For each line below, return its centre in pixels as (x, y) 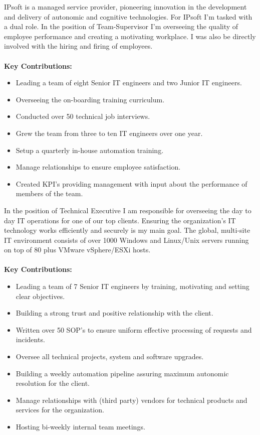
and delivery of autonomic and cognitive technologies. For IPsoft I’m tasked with (128, 16)
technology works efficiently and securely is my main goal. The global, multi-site (127, 230)
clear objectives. (40, 296)
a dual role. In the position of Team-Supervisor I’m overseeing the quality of (121, 26)
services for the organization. (60, 410)
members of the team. (49, 193)
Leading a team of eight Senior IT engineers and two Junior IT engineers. (129, 83)
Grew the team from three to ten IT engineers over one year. (109, 133)
